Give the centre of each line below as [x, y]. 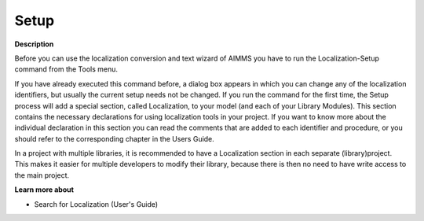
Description [34, 44]
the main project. [42, 175]
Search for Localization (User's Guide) [96, 204]
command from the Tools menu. [66, 69]
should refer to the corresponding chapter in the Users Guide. [115, 138]
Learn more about [44, 190]
